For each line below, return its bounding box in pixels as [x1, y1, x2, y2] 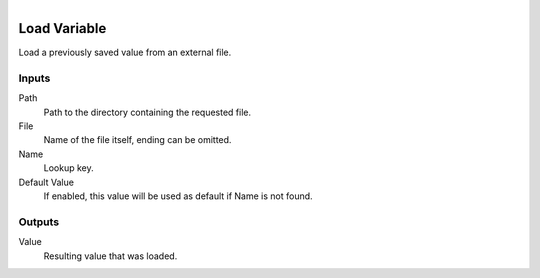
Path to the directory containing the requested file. [43, 106, 252, 118]
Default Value [18, 176, 75, 188]
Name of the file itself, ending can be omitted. [43, 134, 232, 146]
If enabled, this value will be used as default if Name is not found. [43, 190, 314, 202]
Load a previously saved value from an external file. [18, 46, 232, 59]
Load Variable [18, 20, 107, 37]
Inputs [18, 71, 51, 85]
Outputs [18, 215, 60, 229]
